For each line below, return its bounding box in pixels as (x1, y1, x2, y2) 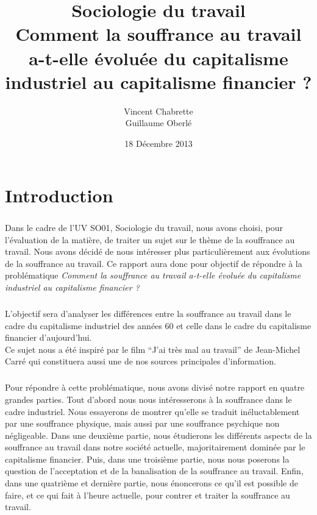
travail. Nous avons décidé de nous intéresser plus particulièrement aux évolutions (5, 245, 310, 258)
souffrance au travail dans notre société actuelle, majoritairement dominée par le (5, 441, 305, 453)
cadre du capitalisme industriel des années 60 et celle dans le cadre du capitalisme (5, 319, 312, 332)
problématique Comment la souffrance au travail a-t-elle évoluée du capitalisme (5, 269, 301, 282)
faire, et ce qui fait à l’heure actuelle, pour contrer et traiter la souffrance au (5, 488, 290, 501)
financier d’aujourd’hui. (5, 331, 92, 344)
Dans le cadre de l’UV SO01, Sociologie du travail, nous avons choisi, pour (5, 221, 283, 234)
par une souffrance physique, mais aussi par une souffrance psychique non (5, 417, 280, 430)
